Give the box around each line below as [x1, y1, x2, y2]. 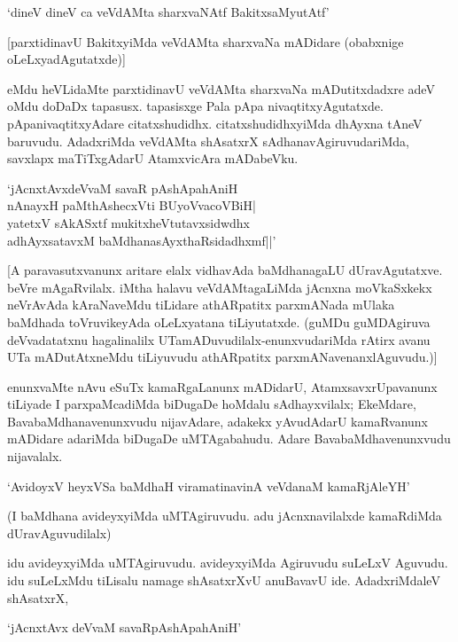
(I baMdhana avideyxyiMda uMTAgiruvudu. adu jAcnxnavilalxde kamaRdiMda [7, 506, 442, 525]
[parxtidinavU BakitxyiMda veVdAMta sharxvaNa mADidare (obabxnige [7, 32, 404, 51]
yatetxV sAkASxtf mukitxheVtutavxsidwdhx [7, 213, 250, 231]
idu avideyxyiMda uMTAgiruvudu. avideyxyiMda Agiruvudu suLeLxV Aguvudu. [7, 553, 448, 572]
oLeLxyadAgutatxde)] [7, 50, 126, 68]
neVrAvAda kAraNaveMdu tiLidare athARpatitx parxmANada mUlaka [7, 295, 395, 314]
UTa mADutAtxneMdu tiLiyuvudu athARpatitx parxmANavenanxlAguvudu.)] [7, 348, 438, 366]
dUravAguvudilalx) [7, 523, 112, 542]
